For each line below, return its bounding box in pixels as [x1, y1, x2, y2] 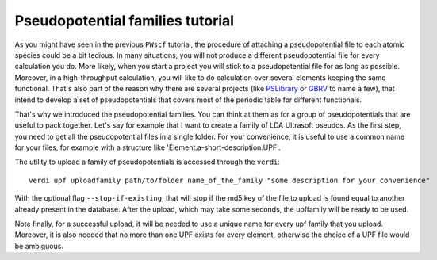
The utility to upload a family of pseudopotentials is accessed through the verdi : [14, 157, 281, 166]
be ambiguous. [14, 241, 63, 250]
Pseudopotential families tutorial [14, 12, 234, 29]
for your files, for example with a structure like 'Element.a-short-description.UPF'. [14, 143, 281, 152]
